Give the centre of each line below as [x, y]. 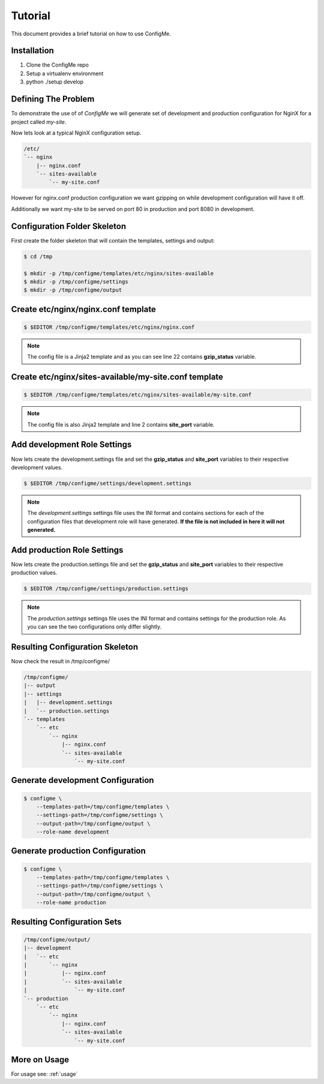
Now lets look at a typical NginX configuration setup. [76, 133]
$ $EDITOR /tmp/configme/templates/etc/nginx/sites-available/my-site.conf [138, 395]
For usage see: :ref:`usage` [44, 1074]
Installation [32, 51]
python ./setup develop [55, 82]
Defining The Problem [53, 99]
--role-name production [71, 903]
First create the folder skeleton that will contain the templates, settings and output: [113, 240]
